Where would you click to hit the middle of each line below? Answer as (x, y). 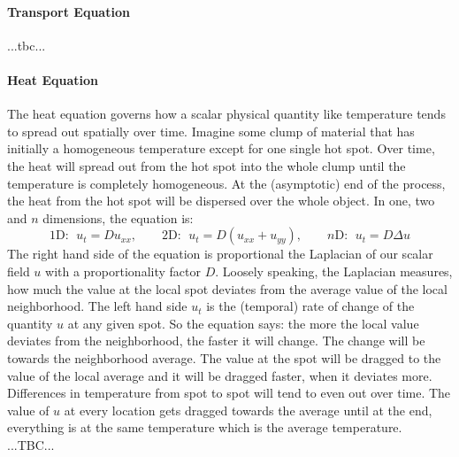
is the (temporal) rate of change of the (310, 306)
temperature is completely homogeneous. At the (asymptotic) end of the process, (226, 183)
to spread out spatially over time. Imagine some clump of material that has (211, 131)
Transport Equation (69, 11)
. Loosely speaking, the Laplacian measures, (334, 271)
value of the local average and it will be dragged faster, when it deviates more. (220, 375)
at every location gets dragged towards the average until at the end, (248, 410)
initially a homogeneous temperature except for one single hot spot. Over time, (221, 148)
